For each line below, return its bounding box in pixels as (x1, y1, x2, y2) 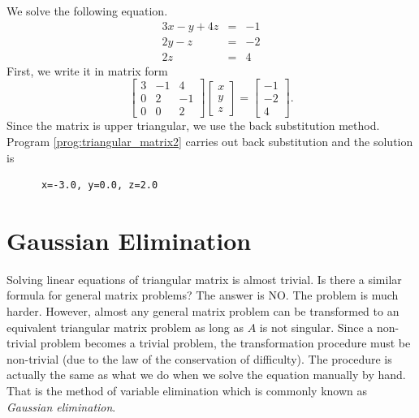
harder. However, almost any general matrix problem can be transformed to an (6, 303, 400, 320)
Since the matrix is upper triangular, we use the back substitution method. (6, 117, 380, 134)
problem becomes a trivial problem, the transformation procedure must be (40, 334, 411, 351)
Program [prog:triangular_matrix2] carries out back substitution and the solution (6, 132, 413, 149)
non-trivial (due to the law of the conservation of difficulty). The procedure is (6, 350, 392, 367)
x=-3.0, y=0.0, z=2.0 (41, 179, 158, 192)
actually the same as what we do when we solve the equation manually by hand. (6, 366, 406, 383)
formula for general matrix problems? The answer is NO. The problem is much (6, 287, 399, 304)
